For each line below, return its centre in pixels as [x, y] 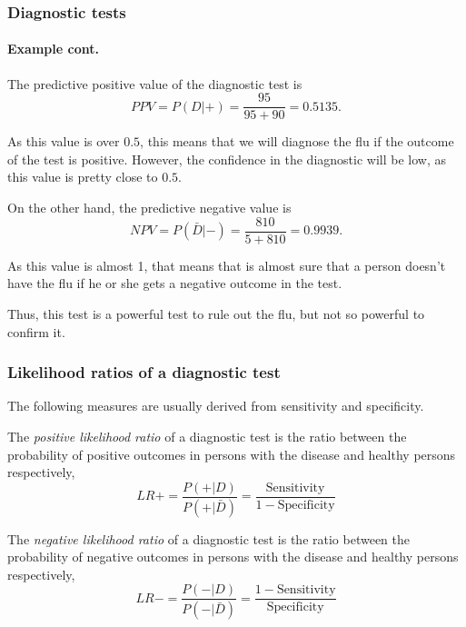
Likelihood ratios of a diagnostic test [144, 372]
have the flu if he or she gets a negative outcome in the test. [175, 283]
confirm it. [36, 331]
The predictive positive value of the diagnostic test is [155, 83]
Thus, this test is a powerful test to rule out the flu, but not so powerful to [216, 313]
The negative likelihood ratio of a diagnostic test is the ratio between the [209, 538]
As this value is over [64, 141]
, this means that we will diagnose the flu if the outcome [297, 141]
